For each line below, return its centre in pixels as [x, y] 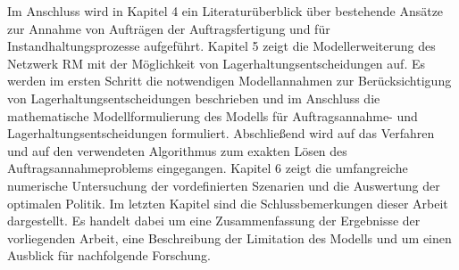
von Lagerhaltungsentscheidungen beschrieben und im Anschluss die [194, 98]
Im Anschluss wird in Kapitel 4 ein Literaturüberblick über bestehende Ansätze [225, 11]
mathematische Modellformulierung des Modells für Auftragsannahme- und [213, 115]
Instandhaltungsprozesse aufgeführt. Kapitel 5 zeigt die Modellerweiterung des [221, 46]
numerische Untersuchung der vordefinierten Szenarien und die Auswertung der [224, 185]
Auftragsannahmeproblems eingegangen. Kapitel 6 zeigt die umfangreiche [208, 168]
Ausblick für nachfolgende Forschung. [109, 255]
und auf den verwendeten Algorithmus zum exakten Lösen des [177, 150]
